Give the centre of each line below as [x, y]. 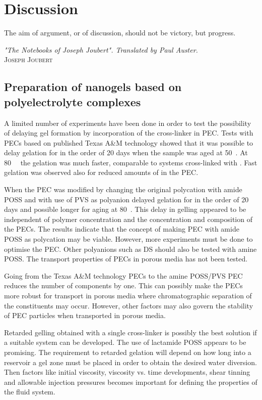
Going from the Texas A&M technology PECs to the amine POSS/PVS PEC [123, 275]
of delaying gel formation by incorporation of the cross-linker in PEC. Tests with [129, 133]
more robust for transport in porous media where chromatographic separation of [128, 295]
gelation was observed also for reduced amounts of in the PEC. [101, 172]
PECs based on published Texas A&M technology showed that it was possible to [129, 142]
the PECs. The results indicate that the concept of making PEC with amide [122, 229]
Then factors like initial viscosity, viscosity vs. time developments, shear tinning [127, 372]
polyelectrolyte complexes [73, 101]
